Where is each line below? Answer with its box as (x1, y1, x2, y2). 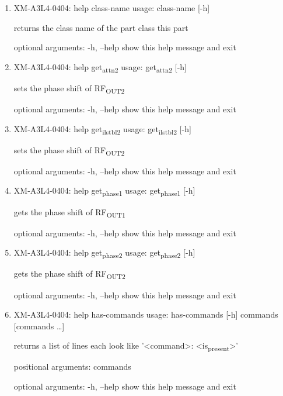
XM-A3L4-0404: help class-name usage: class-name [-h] (13, 2, 210, 13)
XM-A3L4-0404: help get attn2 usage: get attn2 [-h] (13, 60, 187, 74)
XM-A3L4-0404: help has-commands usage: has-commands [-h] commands (13, 308, 278, 321)
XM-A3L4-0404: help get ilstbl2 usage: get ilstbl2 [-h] (13, 122, 191, 136)
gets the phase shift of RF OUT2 (13, 267, 125, 281)
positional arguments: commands (13, 360, 131, 373)
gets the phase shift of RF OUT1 (13, 205, 125, 219)
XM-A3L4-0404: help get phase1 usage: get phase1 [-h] (13, 184, 195, 198)
